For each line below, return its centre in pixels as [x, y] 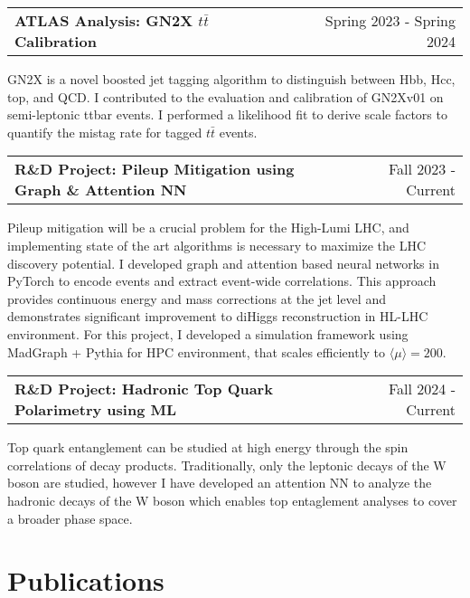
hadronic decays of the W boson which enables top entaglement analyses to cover [232, 500]
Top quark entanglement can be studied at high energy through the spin [208, 447]
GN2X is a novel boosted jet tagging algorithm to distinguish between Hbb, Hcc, [231, 79]
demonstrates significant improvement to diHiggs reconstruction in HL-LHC [218, 316]
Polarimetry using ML [96, 410]
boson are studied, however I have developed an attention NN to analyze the [220, 483]
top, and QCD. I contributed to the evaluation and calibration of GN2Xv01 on [226, 96]
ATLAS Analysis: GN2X [104, 20]
